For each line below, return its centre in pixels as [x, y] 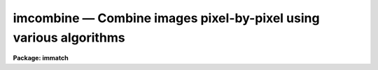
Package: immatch [41, 58]
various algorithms [69, 37]
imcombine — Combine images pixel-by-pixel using [166, 18]
